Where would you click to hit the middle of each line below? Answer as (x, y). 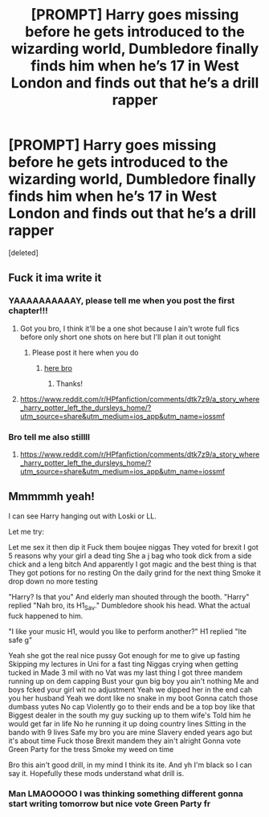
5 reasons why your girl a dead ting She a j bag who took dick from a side (130, 555)
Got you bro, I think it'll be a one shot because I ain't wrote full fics (129, 328)
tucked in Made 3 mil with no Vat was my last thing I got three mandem (126, 673)
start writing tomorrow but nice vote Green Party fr (110, 804)
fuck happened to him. (46, 616)
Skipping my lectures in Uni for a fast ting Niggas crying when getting (123, 664)
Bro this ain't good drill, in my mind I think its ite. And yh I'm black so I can (130, 765)
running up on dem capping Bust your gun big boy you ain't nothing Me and (134, 681)
